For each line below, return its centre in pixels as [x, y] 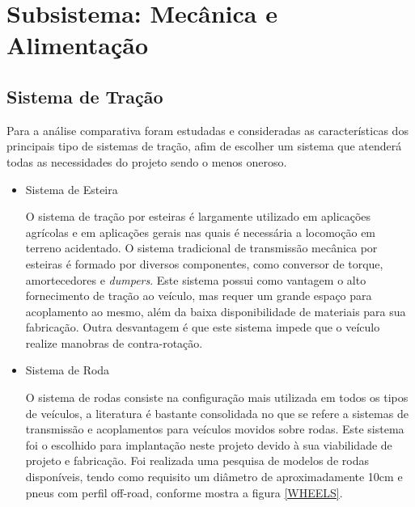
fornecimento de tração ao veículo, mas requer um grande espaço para [199, 296]
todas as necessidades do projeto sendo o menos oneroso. [147, 161]
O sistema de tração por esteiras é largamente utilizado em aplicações [198, 216]
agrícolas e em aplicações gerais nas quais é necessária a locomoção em [201, 232]
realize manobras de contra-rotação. [114, 342]
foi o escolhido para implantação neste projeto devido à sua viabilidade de [209, 444]
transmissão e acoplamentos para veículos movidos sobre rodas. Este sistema [215, 429]
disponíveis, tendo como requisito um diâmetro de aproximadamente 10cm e [214, 477]
